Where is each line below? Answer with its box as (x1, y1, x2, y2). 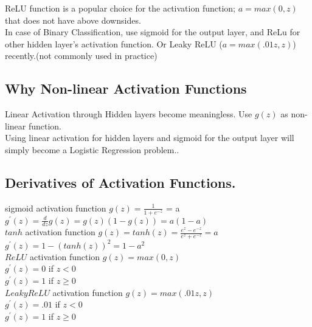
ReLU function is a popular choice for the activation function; (5, 2, 235, 14)
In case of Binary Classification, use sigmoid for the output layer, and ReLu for (5, 26, 300, 38)
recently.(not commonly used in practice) (5, 49, 158, 62)
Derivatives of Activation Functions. (5, 173, 236, 191)
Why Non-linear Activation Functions (5, 79, 247, 98)
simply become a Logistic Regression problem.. (5, 143, 179, 156)
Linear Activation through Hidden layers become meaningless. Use (5, 108, 252, 120)
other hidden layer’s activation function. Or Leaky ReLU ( (5, 37, 223, 50)
